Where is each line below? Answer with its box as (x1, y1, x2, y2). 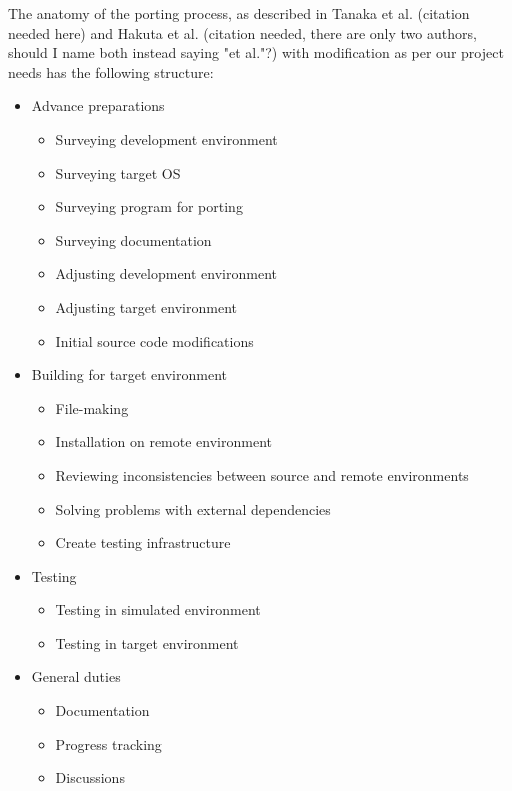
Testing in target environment (55, 632, 239, 653)
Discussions (55, 767, 125, 788)
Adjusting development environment (55, 263, 278, 284)
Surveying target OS (55, 162, 181, 183)
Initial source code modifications (55, 330, 254, 351)
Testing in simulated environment (55, 599, 261, 620)
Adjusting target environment (55, 296, 237, 317)
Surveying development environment (55, 128, 278, 149)
